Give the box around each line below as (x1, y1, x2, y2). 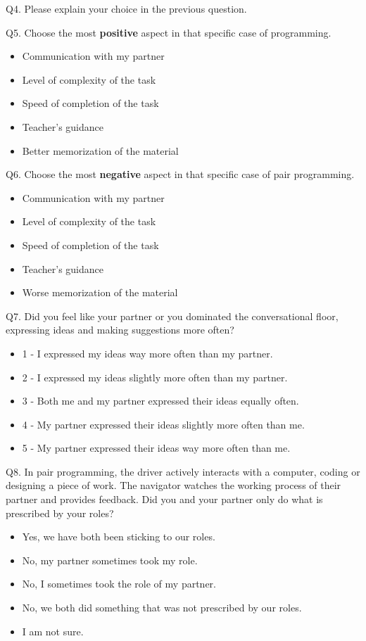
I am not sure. (22, 623, 84, 638)
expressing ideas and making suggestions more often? (6, 322, 234, 337)
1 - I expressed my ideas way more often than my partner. (22, 345, 273, 360)
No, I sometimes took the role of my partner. (22, 576, 216, 591)
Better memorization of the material (22, 143, 179, 158)
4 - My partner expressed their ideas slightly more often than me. (22, 417, 305, 431)
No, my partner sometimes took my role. (22, 552, 198, 567)
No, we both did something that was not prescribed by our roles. (22, 600, 302, 615)
